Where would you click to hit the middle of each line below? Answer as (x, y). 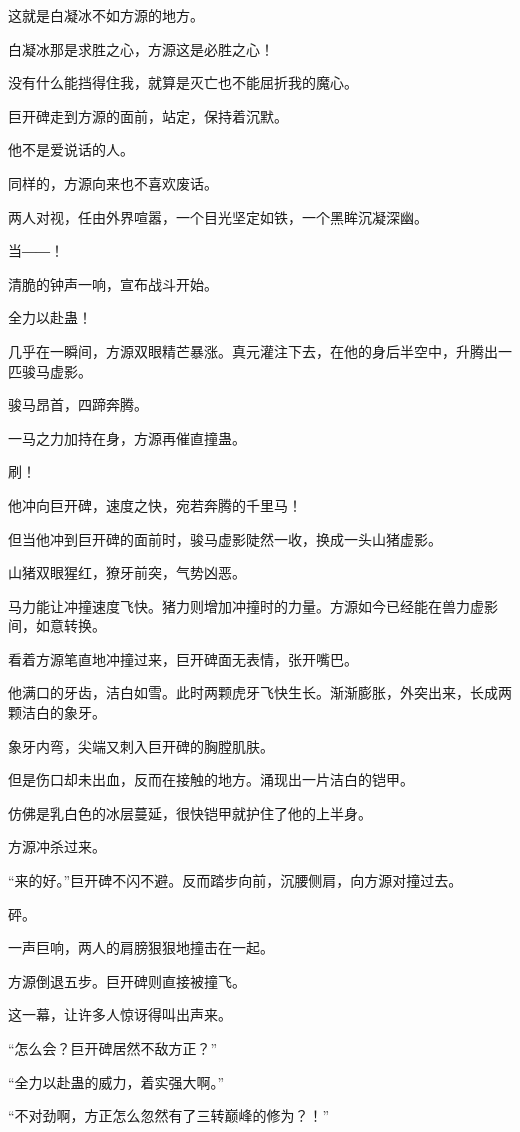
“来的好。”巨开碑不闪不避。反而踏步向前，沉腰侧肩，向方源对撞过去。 (235, 880)
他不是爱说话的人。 (71, 149)
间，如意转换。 (57, 625)
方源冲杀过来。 (57, 846)
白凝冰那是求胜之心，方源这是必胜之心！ (141, 48)
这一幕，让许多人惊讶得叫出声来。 (120, 1014)
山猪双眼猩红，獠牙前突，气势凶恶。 (127, 572)
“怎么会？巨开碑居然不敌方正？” (113, 1048)
